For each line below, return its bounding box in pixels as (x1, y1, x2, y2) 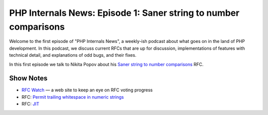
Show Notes (9, 74, 48, 82)
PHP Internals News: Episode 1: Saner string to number (9, 7, 240, 18)
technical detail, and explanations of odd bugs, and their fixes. (9, 52, 136, 58)
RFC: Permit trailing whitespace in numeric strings (21, 94, 124, 100)
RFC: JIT (21, 101, 40, 107)
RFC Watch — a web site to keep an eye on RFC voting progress (21, 87, 153, 93)
